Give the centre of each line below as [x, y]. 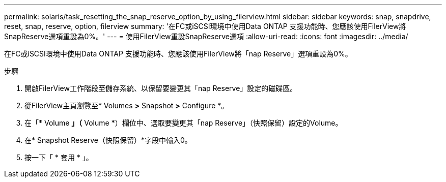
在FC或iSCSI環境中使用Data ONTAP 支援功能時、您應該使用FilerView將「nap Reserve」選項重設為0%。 [178, 54]
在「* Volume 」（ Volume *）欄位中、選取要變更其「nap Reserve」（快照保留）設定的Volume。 [184, 123]
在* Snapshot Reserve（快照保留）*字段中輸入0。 [108, 140]
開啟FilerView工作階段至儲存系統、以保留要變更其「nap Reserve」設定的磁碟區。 [161, 88]
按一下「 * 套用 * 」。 [59, 157]
